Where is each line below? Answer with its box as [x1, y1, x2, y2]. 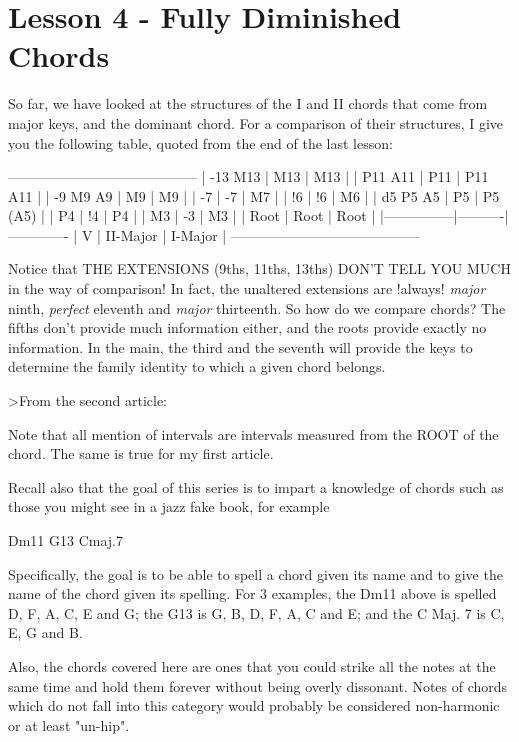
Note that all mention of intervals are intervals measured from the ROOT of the [8, 423, 499, 444]
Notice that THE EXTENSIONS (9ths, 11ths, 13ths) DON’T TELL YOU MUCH [8, 258, 511, 279]
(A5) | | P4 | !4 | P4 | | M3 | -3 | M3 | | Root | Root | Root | [8, 205, 376, 226]
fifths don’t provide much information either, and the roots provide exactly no [8, 317, 487, 338]
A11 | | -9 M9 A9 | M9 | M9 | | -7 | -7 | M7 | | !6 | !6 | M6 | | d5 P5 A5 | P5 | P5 [8, 185, 500, 206]
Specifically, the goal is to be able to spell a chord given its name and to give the [8, 563, 503, 584]
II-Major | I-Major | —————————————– [105, 224, 420, 245]
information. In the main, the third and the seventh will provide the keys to [8, 336, 473, 357]
